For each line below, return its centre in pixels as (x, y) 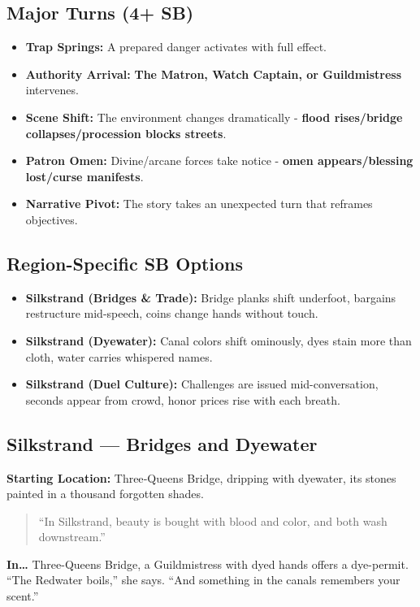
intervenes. (52, 90)
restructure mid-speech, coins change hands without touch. (172, 313)
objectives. (52, 219)
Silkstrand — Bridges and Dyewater (162, 443)
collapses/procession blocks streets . (126, 133)
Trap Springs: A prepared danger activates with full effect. (176, 47)
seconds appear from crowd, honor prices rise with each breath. (183, 399)
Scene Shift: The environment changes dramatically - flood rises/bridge (214, 117)
